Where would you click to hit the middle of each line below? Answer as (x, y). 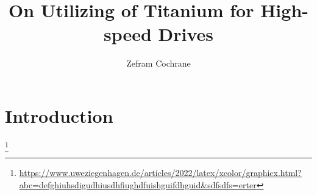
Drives (186, 34)
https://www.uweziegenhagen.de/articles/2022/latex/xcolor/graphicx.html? (160, 173)
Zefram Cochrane (158, 63)
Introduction (59, 115)
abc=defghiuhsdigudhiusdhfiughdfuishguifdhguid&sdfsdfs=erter (138, 184)
